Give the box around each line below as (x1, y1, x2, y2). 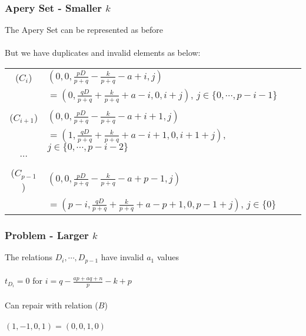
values (157, 251, 179, 263)
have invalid (101, 251, 144, 263)
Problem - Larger (5, 227, 89, 242)
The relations (5, 251, 53, 263)
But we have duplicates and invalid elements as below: (5, 46, 201, 59)
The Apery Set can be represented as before (5, 23, 164, 36)
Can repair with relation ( (5, 298, 98, 311)
